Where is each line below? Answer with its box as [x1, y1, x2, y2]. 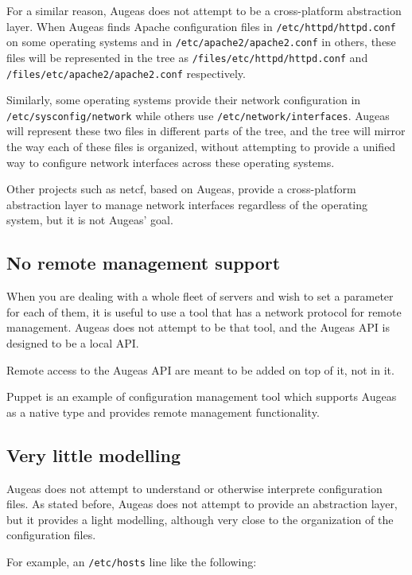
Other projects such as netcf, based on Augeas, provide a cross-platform [6, 181, 356, 197]
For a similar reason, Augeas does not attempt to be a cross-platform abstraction [6, 2, 402, 18]
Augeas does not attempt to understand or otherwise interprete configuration [6, 480, 383, 496]
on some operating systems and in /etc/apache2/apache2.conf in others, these [6, 33, 396, 50]
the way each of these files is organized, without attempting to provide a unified [6, 138, 396, 155]
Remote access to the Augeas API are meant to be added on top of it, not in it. [6, 361, 395, 378]
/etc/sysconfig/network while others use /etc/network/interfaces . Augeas [6, 107, 390, 123]
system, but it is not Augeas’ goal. [6, 212, 173, 228]
